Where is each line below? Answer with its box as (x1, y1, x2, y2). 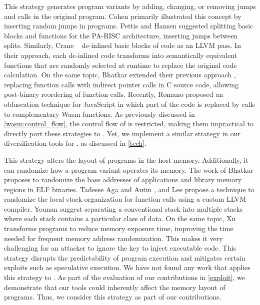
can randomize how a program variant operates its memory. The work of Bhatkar (4, 164, 253, 175)
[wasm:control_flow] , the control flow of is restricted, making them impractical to (4, 118, 253, 129)
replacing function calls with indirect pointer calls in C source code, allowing (4, 79, 239, 89)
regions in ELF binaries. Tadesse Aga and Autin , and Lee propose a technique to (4, 184, 254, 194)
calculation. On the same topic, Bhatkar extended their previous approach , (4, 69, 236, 80)
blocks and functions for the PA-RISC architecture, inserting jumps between (4, 30, 238, 40)
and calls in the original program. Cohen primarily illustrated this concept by (4, 10, 241, 21)
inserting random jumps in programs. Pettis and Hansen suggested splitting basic (4, 20, 253, 31)
